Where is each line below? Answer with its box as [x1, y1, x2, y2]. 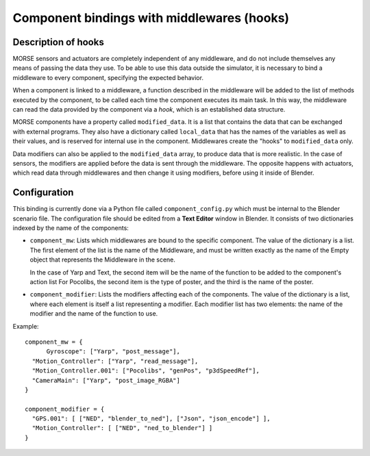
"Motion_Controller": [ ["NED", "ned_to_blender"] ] [32, 425, 213, 432]
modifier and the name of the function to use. [29, 309, 158, 318]
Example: [12, 322, 39, 330]
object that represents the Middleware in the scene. [29, 255, 176, 264]
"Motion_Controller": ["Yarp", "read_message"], [32, 357, 199, 365]
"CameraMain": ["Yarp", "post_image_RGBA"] [32, 377, 181, 384]
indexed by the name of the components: [12, 224, 129, 232]
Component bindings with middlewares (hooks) [12, 10, 290, 25]
